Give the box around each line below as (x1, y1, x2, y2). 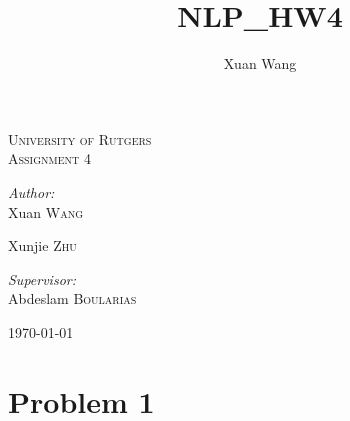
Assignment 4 (8, 148, 91, 169)
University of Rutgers (8, 128, 152, 149)
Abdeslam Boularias (8, 288, 137, 309)
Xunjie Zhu (8, 235, 77, 256)
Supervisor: (8, 268, 76, 289)
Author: (8, 181, 55, 202)
